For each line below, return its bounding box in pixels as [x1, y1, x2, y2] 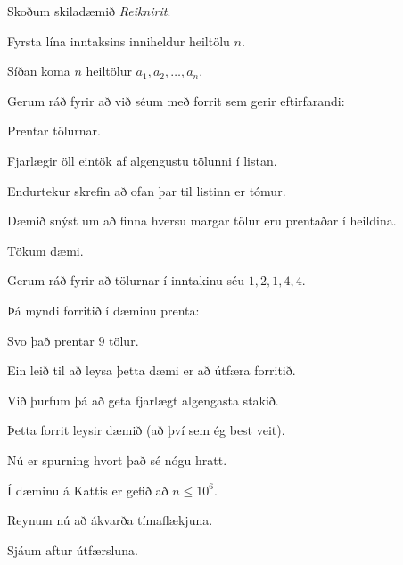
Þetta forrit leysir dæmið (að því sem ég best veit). [7, 421, 285, 439]
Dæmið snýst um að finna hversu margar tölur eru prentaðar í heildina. [7, 211, 397, 230]
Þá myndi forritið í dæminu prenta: [7, 300, 200, 319]
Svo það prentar [7, 331, 95, 349]
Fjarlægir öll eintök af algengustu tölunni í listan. [7, 151, 277, 169]
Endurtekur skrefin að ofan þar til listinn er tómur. [7, 181, 286, 200]
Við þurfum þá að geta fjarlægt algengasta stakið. [7, 390, 279, 409]
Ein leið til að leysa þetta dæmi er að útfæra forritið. [7, 361, 296, 380]
